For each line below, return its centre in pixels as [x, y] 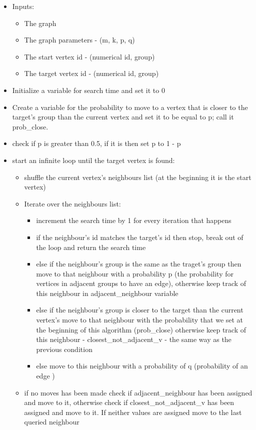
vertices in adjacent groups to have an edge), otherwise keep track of [141, 283]
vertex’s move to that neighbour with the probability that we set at [140, 320]
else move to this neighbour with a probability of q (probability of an [142, 366]
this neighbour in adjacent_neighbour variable [107, 293]
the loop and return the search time [91, 247]
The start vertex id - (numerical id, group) [89, 56]
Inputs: [23, 6]
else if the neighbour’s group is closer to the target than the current [140, 310]
